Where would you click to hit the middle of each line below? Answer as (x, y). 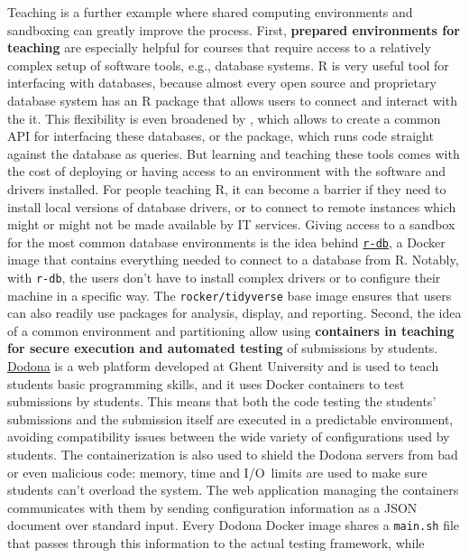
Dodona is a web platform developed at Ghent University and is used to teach (223, 366)
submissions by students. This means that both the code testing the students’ (222, 401)
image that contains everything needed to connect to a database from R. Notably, (233, 260)
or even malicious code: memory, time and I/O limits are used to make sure (217, 472)
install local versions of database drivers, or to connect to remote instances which (232, 206)
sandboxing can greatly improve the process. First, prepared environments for (234, 29)
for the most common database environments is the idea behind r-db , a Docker (226, 242)
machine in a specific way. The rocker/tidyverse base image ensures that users (230, 295)
